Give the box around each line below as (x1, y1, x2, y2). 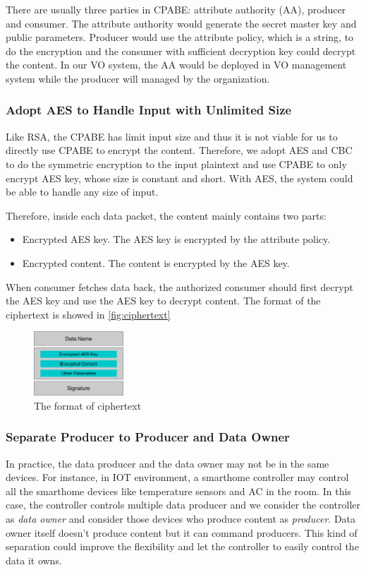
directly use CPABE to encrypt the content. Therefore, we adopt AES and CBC (6, 143, 353, 158)
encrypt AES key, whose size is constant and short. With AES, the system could (6, 170, 353, 185)
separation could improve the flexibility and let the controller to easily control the (6, 539, 359, 554)
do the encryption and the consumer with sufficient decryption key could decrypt (6, 43, 356, 58)
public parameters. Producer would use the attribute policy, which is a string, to (6, 30, 354, 44)
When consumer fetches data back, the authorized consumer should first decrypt (6, 279, 353, 294)
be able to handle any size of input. (6, 184, 159, 199)
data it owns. (6, 552, 62, 567)
